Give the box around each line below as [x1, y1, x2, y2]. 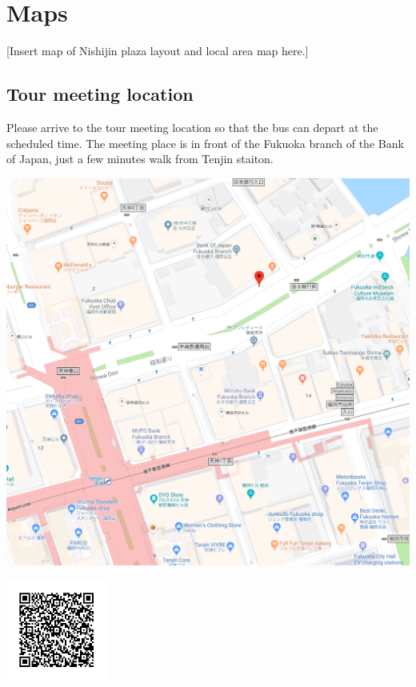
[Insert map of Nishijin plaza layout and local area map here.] [6, 42, 309, 59]
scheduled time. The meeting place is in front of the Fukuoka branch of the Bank [6, 134, 404, 151]
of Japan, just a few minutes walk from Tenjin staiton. [6, 150, 274, 167]
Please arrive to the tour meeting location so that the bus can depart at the [6, 118, 378, 135]
